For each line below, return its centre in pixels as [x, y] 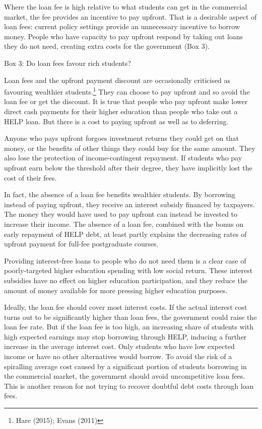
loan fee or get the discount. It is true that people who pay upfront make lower [126, 101]
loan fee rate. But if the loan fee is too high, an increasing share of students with [129, 327]
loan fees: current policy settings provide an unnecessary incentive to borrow [122, 26]
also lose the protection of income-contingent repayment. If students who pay [123, 158]
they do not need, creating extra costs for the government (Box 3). [107, 46]
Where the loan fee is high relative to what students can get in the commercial [126, 7]
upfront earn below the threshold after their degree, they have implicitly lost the [128, 167]
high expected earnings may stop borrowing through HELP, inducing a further [125, 336]
